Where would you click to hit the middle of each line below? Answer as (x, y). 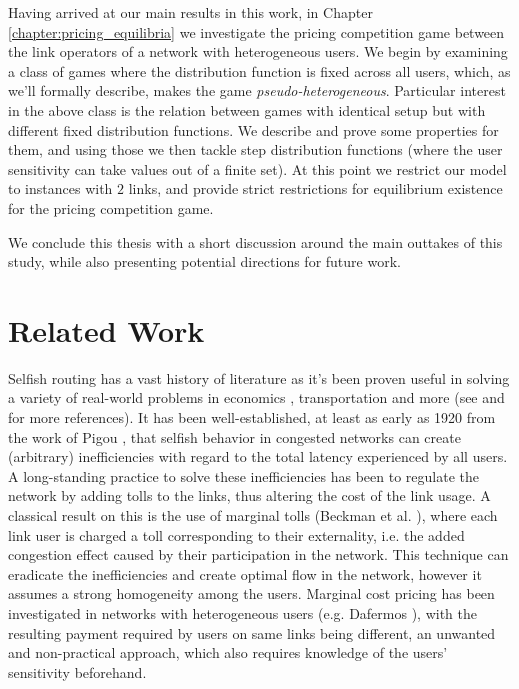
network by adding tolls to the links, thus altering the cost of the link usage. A (249, 495)
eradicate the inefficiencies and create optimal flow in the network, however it (245, 573)
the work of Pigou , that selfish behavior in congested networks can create (234, 436)
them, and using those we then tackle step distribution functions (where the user (255, 149)
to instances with (60, 188)
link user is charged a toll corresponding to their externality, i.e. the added (236, 534)
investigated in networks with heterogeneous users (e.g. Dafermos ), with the (243, 612)
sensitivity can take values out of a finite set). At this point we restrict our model (257, 168)
